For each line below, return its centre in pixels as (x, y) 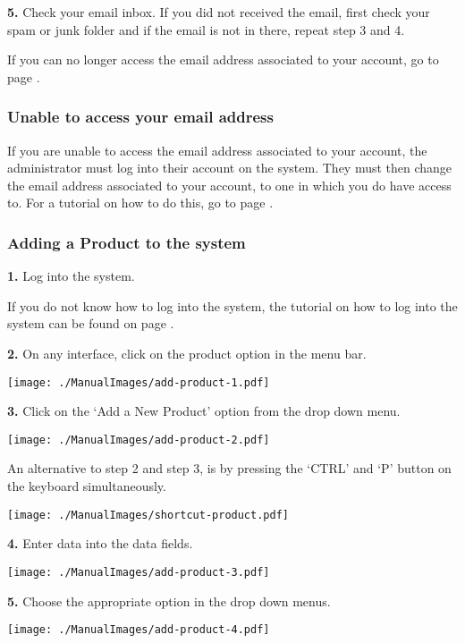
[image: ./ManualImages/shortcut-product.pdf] (148, 515)
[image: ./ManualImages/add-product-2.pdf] (139, 440)
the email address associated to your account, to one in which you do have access (229, 185)
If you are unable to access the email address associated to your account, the (217, 150)
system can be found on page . (91, 323)
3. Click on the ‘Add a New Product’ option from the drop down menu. (204, 411)
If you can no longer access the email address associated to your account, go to (223, 59)
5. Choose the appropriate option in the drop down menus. (169, 601)
